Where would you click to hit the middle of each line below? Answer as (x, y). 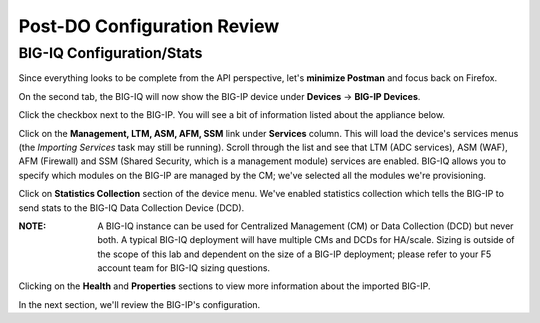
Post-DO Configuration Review (149, 26)
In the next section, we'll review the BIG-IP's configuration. (139, 304)
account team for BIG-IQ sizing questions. (183, 268)
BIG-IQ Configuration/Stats (110, 53)
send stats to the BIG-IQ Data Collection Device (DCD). (131, 207)
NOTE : (32, 226)
